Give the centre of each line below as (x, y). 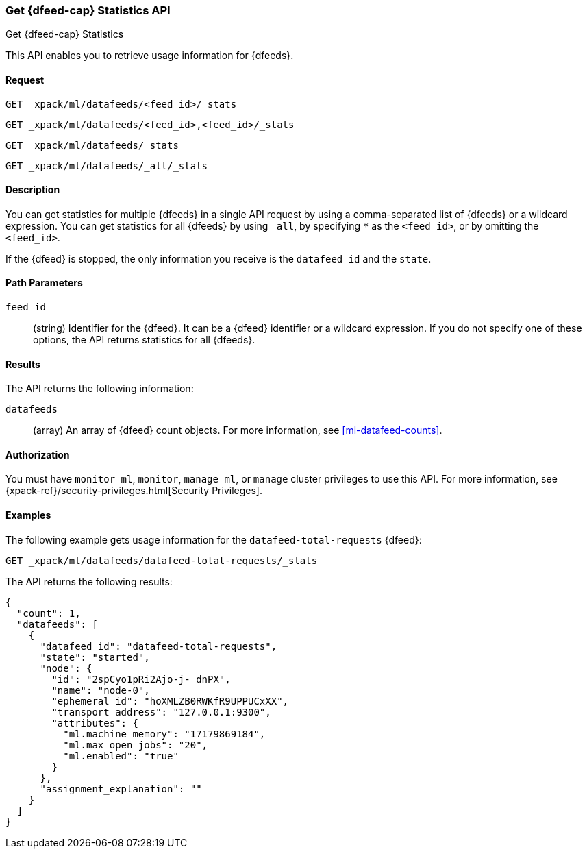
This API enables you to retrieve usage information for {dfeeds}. (150, 56)
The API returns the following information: (100, 389)
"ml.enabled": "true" (121, 756)
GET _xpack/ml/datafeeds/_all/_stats (107, 166)
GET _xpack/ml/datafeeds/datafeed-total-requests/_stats (162, 560)
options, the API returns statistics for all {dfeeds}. (144, 340)
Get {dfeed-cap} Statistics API (88, 10)
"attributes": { (95, 723)
